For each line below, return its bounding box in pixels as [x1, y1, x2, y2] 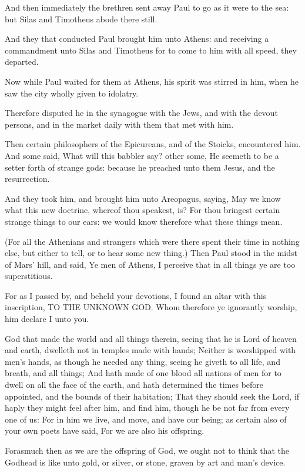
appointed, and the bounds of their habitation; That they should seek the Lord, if [5, 390, 300, 402]
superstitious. [5, 270, 53, 282]
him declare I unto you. [5, 313, 89, 325]
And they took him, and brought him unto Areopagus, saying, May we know [5, 192, 281, 204]
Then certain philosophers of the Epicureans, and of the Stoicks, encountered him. [5, 138, 301, 150]
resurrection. [5, 172, 50, 185]
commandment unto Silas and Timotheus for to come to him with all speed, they [5, 44, 297, 56]
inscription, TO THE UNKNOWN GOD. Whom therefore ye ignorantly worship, [5, 301, 297, 313]
